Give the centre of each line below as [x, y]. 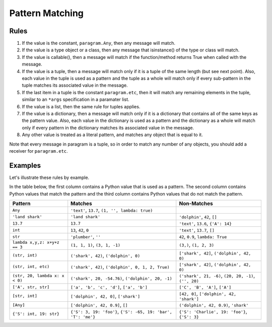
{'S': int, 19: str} [36, 314]
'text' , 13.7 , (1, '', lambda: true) [112, 210]
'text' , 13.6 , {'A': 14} [205, 223]
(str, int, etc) [31, 267]
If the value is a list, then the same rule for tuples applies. [81, 106]
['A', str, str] [31, 287]
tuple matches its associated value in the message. [75, 85]
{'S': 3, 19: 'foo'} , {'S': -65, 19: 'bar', [121, 311]
